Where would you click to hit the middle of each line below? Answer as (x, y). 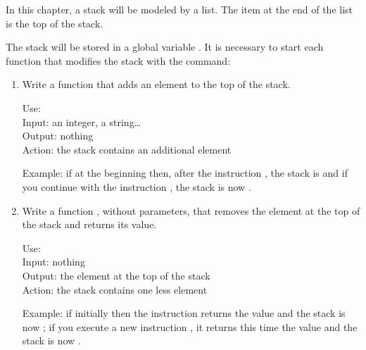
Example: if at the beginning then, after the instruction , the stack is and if (185, 173)
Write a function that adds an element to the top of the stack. (156, 84)
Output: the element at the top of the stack (116, 275)
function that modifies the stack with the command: (118, 60)
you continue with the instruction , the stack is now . (137, 186)
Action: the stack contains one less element (115, 289)
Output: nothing (58, 136)
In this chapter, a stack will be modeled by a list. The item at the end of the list (179, 9)
